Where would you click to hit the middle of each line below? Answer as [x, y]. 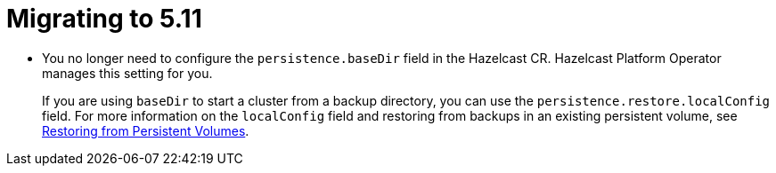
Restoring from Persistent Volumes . [146, 130]
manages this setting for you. [127, 73]
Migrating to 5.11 [104, 19]
